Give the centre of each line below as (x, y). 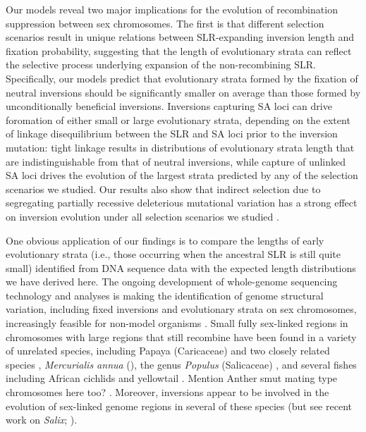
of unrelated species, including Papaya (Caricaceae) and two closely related (168, 351)
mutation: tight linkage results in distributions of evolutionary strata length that (180, 147)
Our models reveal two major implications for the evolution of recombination (172, 9)
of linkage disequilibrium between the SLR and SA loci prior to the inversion (172, 134)
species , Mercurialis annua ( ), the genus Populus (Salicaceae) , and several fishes (181, 364)
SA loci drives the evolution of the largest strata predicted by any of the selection (182, 175)
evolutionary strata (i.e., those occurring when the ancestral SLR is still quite (173, 254)
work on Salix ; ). (42, 420)
